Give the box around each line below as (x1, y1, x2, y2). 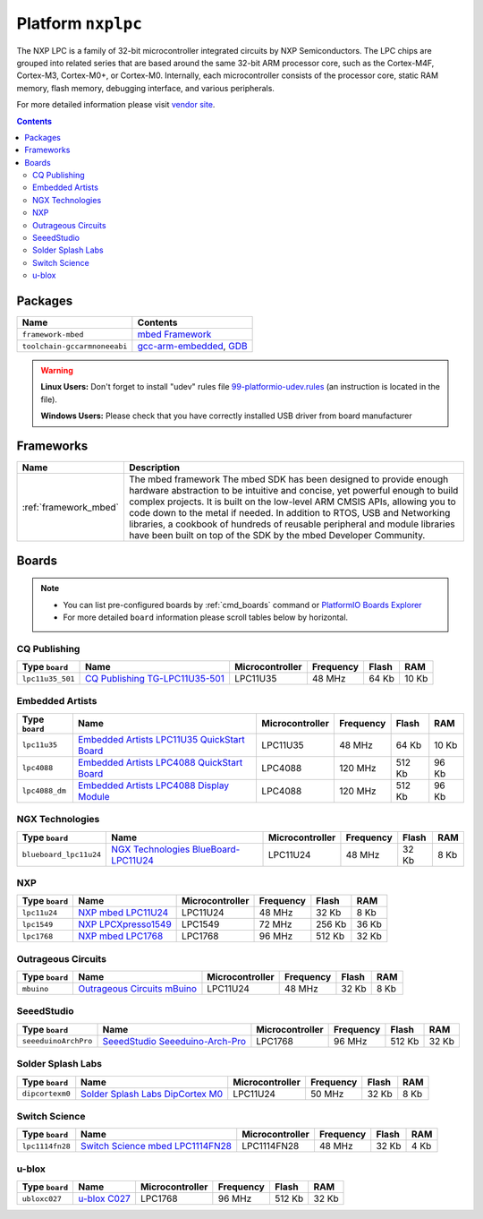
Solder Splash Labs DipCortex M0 (80, 1087, 224, 1100)
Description (128, 461, 181, 474)
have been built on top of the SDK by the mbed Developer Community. (128, 529, 426, 542)
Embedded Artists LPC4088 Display (77, 779, 230, 792)
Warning (40, 365, 73, 376)
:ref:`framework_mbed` (21, 502, 120, 514)
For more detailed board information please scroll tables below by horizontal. (63, 612, 349, 622)
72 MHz (258, 918, 292, 931)
